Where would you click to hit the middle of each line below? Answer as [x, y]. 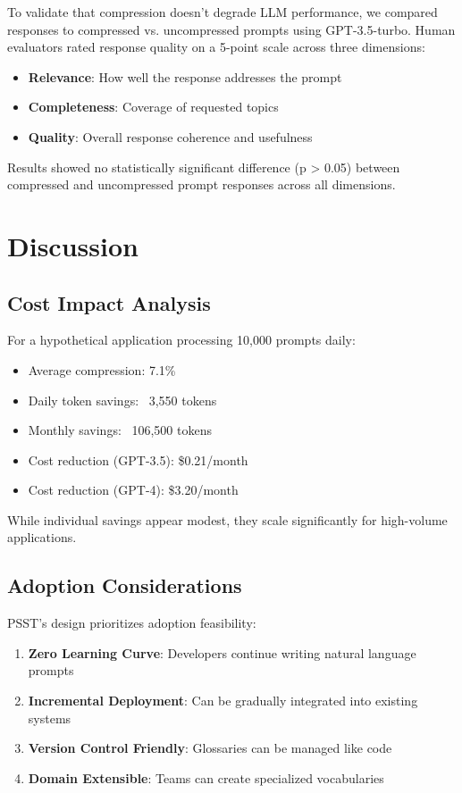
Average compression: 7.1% [102, 369]
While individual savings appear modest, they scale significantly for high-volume [227, 519]
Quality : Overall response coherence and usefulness [170, 136]
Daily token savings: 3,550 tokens [122, 400]
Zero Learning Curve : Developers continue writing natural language [222, 652]
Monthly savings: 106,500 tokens [120, 430]
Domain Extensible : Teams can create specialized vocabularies [206, 777]
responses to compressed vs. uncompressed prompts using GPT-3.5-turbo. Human [231, 29]
